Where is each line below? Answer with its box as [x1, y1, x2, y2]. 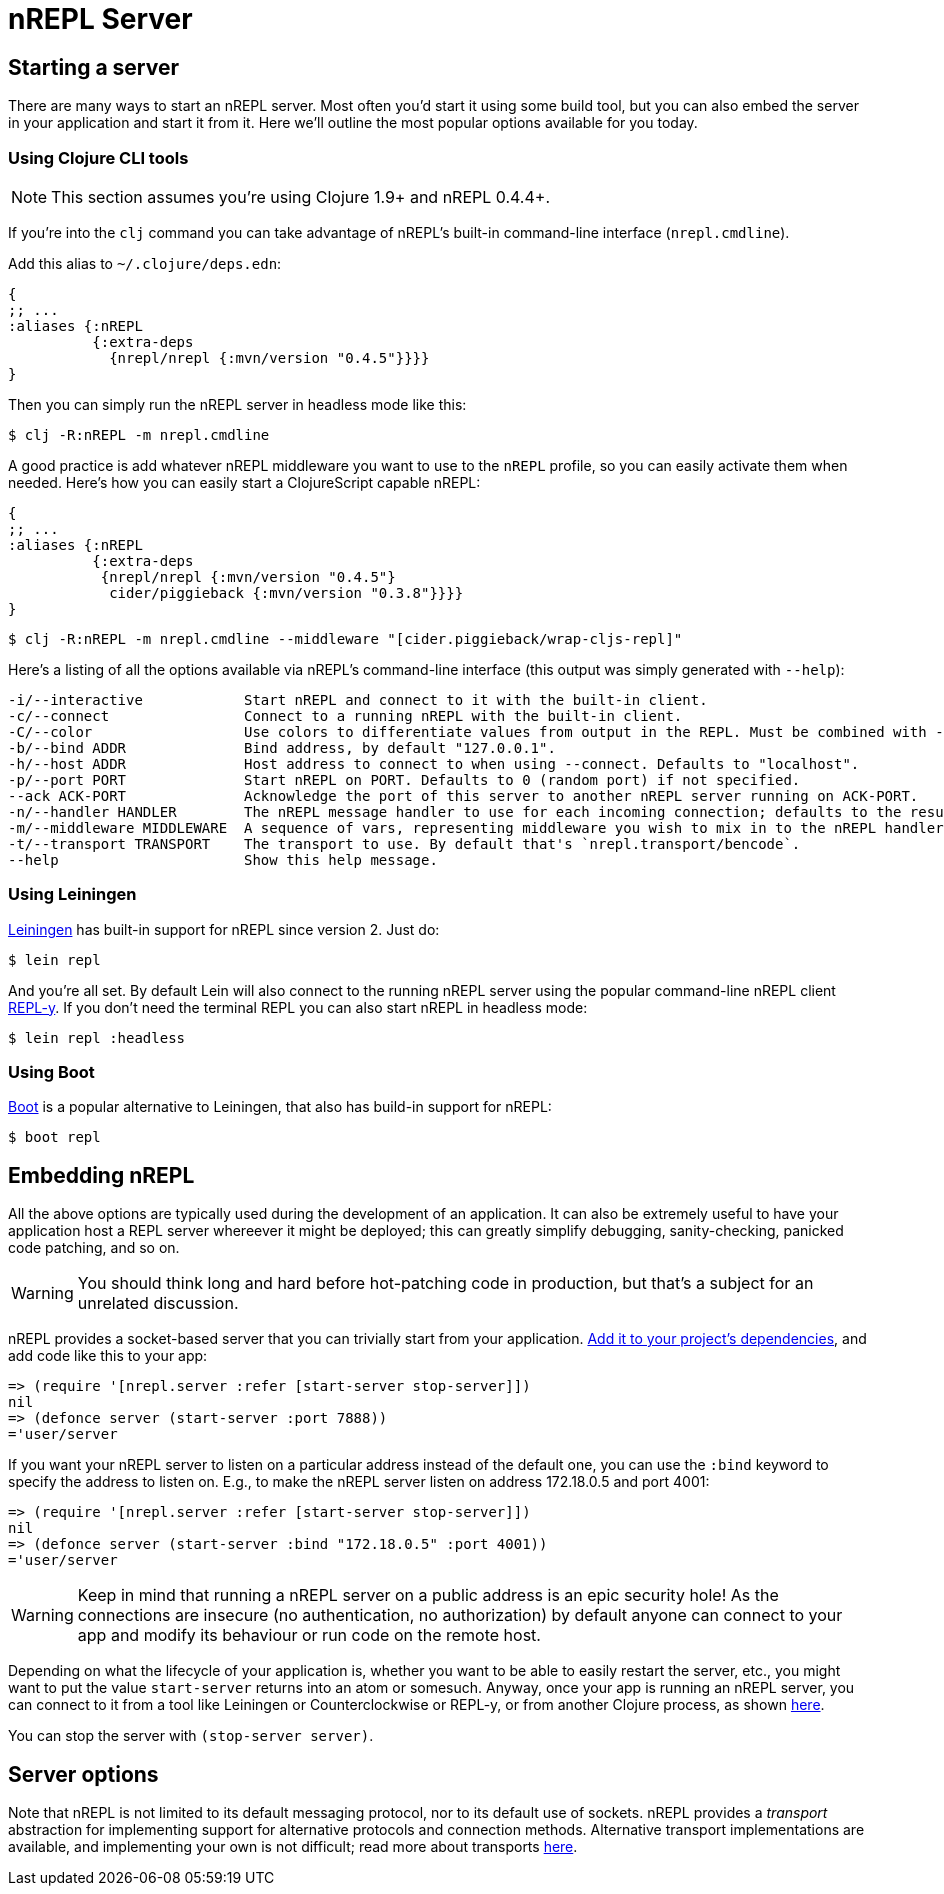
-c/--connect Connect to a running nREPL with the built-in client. [8, 707, 683, 724]
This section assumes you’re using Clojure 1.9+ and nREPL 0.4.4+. [51, 186, 550, 207]
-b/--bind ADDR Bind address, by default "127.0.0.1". [8, 739, 556, 756]
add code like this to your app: [8, 1347, 208, 1365]
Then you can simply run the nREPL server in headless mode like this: [8, 395, 467, 413]
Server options [8, 1761, 159, 1787]
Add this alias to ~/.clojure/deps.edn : [8, 254, 282, 272]
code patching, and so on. [8, 1239, 180, 1257]
